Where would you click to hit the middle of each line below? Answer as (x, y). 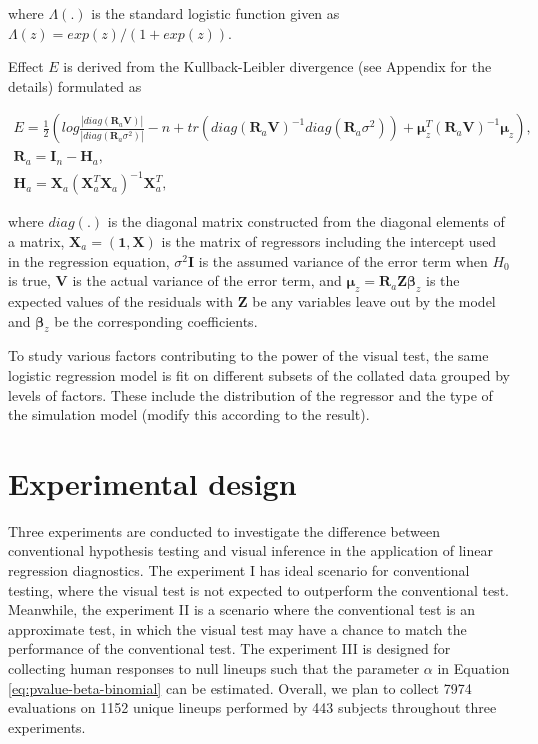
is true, (29, 280)
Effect (26, 66)
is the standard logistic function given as (215, 13)
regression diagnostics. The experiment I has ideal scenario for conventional (239, 570)
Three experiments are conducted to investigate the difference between (224, 530)
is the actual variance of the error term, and (207, 280)
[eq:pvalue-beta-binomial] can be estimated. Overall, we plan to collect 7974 (240, 687)
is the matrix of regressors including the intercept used (329, 241)
